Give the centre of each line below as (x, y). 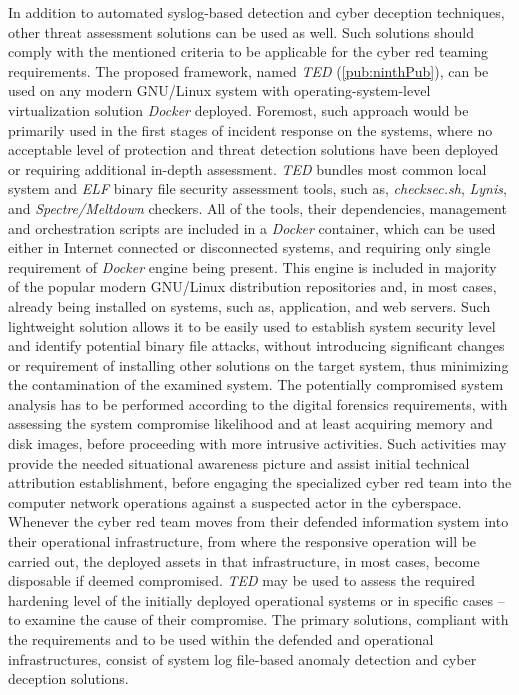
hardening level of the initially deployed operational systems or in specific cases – (256, 599)
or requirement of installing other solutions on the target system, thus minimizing (258, 364)
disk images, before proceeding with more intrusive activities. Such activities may (257, 443)
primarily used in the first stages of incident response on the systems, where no (250, 129)
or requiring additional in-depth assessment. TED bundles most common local (247, 168)
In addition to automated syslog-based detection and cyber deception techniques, (256, 12)
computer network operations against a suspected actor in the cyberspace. (235, 501)
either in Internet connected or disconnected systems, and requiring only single (249, 247)
